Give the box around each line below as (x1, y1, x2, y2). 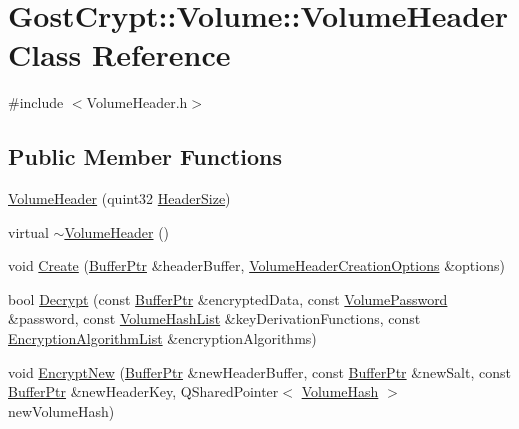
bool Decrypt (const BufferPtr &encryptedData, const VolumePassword (8, 288, 448, 309)
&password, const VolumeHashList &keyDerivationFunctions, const (8, 308, 421, 329)
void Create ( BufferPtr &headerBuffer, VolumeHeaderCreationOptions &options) (8, 255, 505, 276)
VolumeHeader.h (86, 92, 188, 113)
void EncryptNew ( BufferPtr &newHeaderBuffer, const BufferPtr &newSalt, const (8, 361, 511, 382)
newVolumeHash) (8, 400, 115, 421)
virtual (8, 221, 49, 242)
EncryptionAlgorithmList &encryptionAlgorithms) (8, 328, 317, 349)
